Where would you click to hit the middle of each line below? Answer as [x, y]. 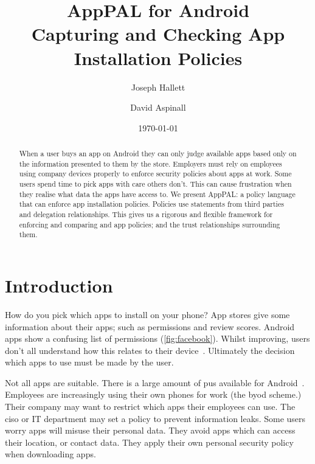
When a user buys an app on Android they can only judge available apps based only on [158, 154]
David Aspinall [158, 107]
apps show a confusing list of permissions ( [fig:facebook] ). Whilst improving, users [157, 338]
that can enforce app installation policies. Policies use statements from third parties [151, 204]
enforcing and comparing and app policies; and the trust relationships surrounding [150, 224]
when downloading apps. [50, 454]
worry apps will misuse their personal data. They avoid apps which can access [150, 430]
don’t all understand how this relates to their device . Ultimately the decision [150, 350]
